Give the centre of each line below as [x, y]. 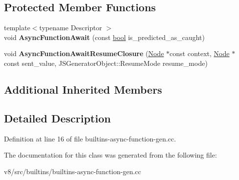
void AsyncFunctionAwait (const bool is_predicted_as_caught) [104, 37]
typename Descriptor [71, 28]
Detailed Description [58, 118]
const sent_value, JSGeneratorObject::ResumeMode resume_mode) [106, 63]
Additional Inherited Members [83, 89]
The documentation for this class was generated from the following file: [110, 155]
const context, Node [200, 53]
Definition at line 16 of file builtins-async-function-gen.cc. [90, 138]
